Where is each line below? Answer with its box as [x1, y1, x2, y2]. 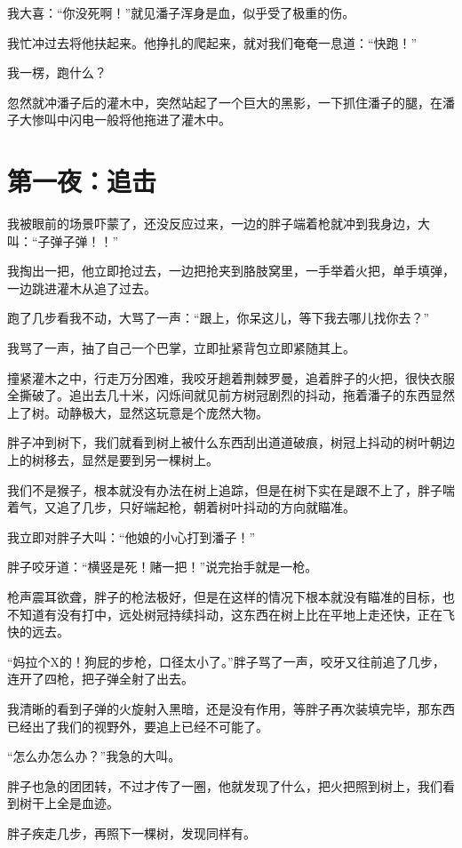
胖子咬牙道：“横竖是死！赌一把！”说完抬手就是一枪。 [7, 557, 318, 576]
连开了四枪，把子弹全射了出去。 [7, 669, 194, 688]
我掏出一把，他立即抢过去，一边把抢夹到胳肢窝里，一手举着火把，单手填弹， [7, 261, 455, 280]
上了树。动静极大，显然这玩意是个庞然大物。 [7, 403, 268, 421]
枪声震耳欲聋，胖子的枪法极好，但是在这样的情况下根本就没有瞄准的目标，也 [7, 588, 455, 605]
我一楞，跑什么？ [7, 63, 107, 82]
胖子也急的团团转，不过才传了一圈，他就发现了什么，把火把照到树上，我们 [7, 776, 442, 795]
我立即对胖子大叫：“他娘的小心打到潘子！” [7, 527, 256, 546]
